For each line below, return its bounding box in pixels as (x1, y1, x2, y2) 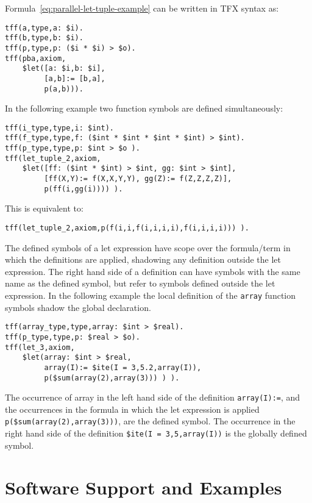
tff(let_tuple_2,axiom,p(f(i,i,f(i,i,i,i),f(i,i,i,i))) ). (5, 223, 249, 232)
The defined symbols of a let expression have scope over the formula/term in (5, 241, 291, 254)
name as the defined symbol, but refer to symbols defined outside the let (5, 277, 275, 290)
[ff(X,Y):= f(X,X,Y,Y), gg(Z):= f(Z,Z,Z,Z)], (44, 174, 232, 184)
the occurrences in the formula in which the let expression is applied (5, 402, 260, 415)
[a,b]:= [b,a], (44, 74, 105, 83)
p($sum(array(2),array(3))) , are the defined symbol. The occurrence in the (5, 415, 296, 427)
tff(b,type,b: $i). (5, 34, 83, 43)
